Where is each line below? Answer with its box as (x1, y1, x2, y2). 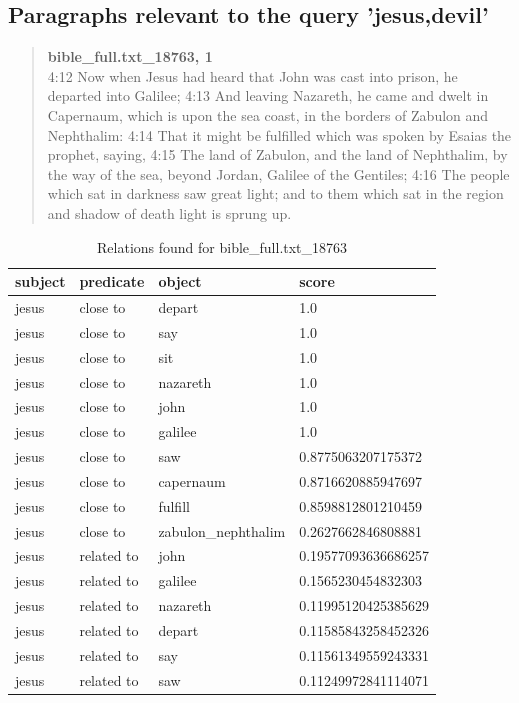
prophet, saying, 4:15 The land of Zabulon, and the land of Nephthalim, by (47, 144, 508, 165)
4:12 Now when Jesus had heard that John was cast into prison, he (47, 65, 458, 86)
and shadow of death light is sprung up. (47, 202, 292, 223)
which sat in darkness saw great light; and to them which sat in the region (47, 183, 504, 204)
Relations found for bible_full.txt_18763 (97, 236, 348, 257)
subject (15, 271, 66, 292)
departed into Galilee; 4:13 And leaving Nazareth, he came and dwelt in (47, 85, 489, 106)
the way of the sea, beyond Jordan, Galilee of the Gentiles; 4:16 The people (47, 163, 510, 184)
